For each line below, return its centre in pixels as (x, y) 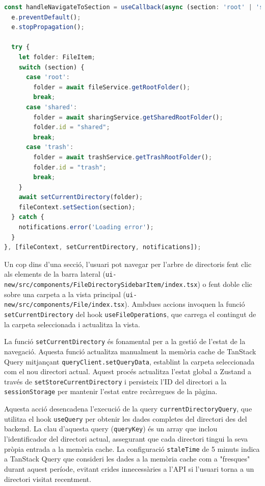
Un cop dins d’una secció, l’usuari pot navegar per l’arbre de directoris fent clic (128, 264)
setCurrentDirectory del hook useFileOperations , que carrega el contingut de (130, 314)
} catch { (28, 217)
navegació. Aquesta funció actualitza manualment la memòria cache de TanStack (130, 351)
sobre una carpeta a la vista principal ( (65, 294)
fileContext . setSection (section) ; (77, 207)
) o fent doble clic (225, 284)
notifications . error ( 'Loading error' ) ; (86, 227)
